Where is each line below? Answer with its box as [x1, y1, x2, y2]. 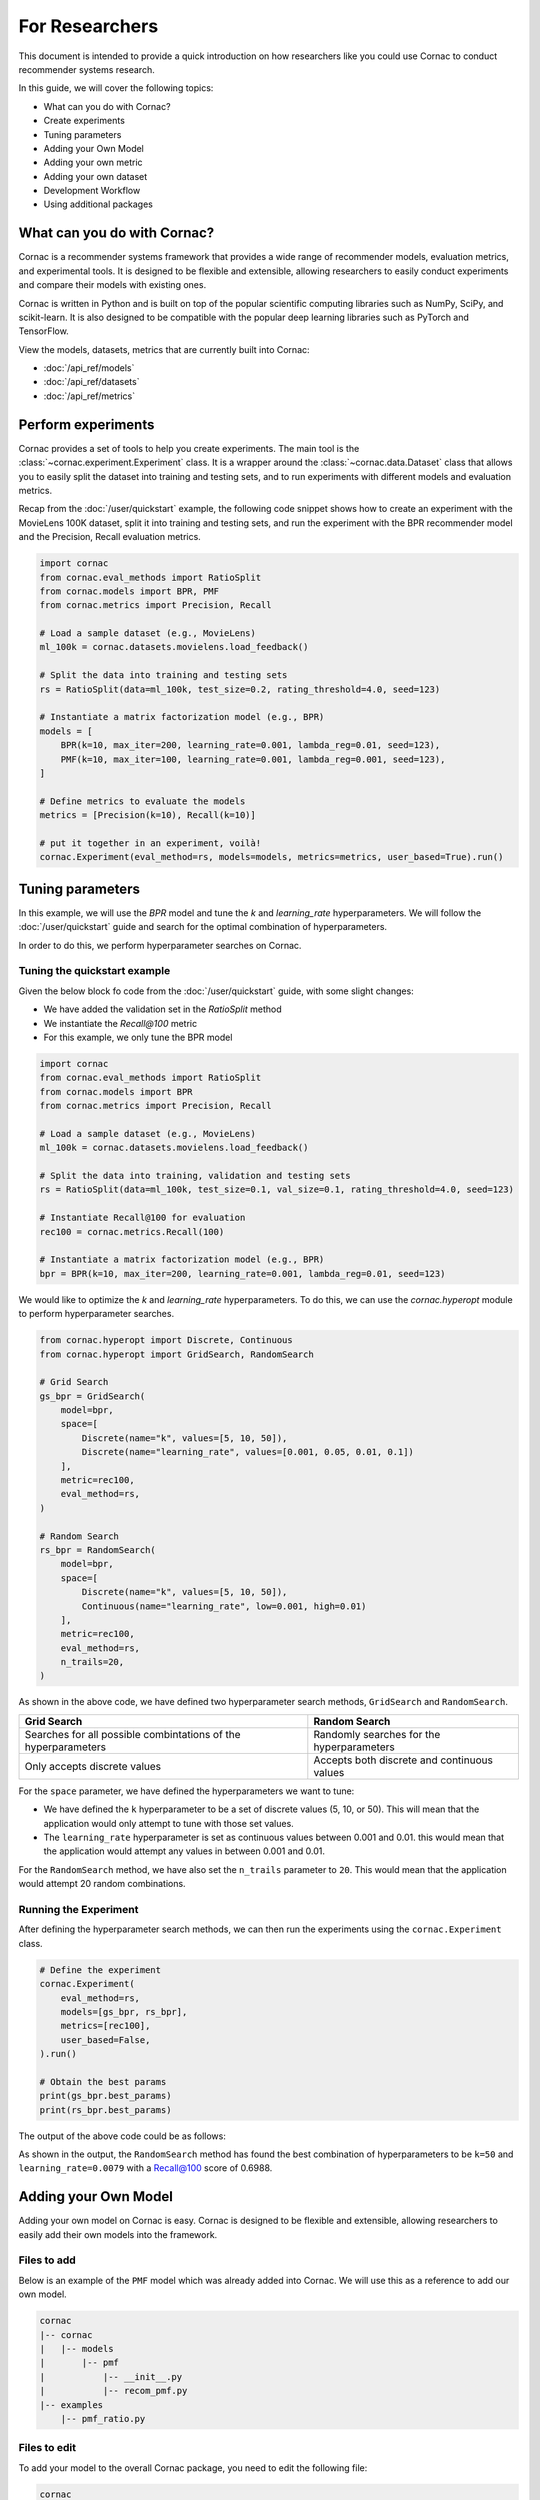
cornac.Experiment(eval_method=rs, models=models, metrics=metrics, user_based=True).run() [39, 851, 504, 863]
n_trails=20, [60, 1656, 125, 1668]
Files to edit [18, 2441, 77, 2455]
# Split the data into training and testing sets [39, 670, 288, 681]
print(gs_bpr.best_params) [39, 2090, 172, 2102]
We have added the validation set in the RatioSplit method [43, 1003, 282, 1015]
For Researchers [18, 15, 159, 37]
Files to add [18, 2253, 77, 2267]
